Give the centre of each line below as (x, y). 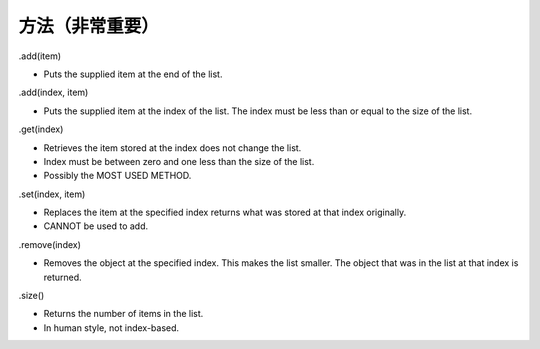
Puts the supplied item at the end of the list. (133, 74)
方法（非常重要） (89, 26)
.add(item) (40, 56)
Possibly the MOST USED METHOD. (117, 176)
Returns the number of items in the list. (123, 314)
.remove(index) (50, 244)
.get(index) (41, 129)
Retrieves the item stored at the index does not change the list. (172, 147)
